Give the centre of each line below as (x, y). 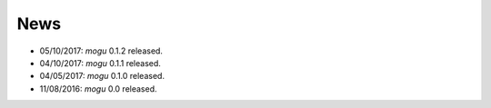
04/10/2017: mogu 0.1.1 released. (100, 63)
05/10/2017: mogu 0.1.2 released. (101, 51)
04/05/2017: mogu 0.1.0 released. (102, 76)
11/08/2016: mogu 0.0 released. (99, 88)
